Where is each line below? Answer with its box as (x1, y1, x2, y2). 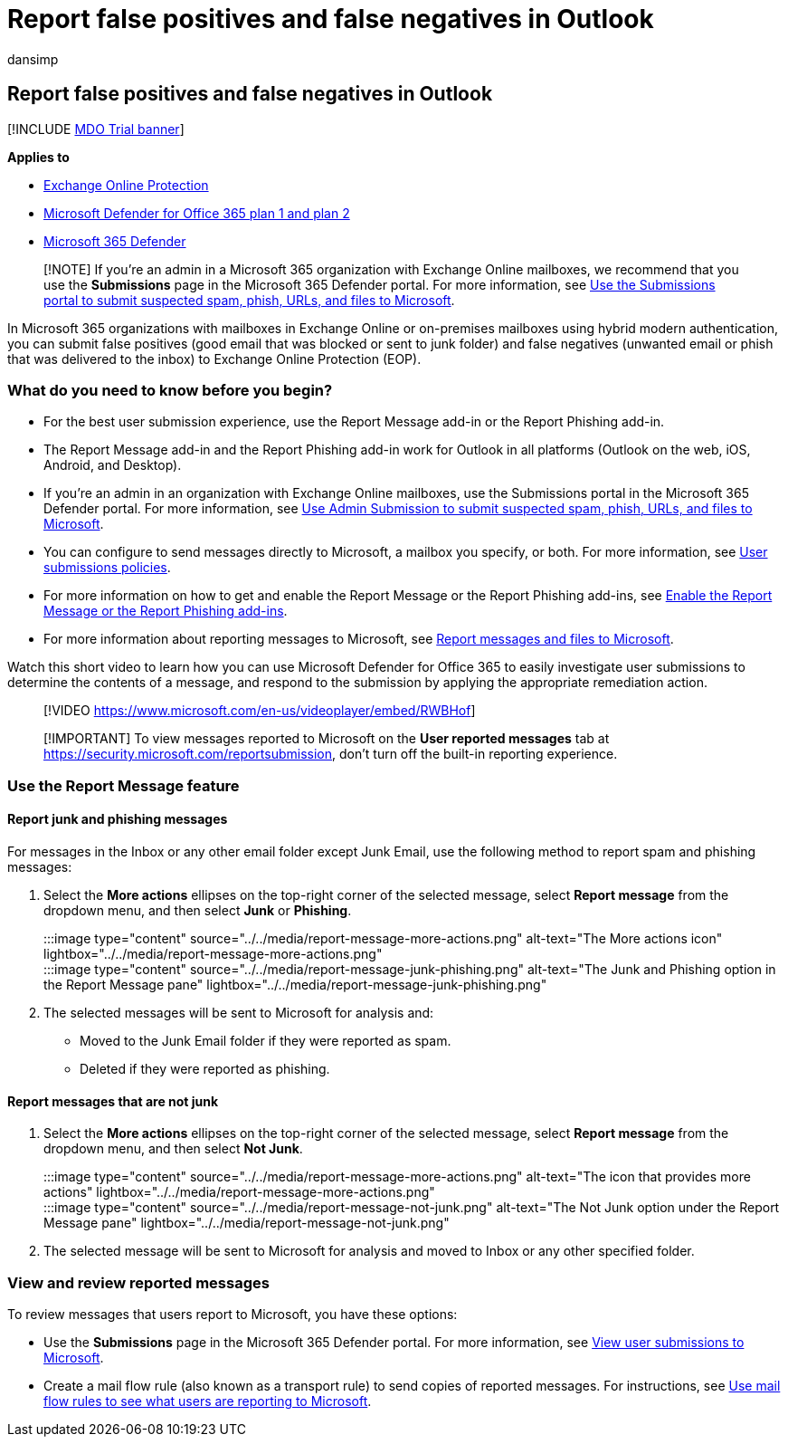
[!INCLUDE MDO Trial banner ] (7, 120, 185, 137)
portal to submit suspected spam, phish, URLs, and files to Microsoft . (43, 292, 455, 308)
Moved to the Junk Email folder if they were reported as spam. (80, 1032, 451, 1048)
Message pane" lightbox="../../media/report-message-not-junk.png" (43, 1215, 450, 1231)
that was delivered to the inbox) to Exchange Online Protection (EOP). (7, 350, 422, 367)
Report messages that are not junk (7, 1093, 219, 1109)
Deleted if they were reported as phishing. (80, 1060, 330, 1076)
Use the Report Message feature (7, 776, 240, 795)
